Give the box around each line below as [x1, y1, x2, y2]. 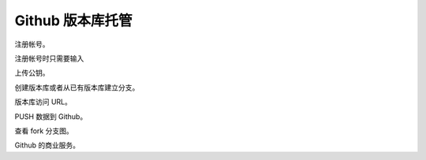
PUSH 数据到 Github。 [14, 111, 88, 121]
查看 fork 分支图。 [14, 126, 74, 136]
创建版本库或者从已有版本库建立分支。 [14, 83, 140, 92]
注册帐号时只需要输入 [14, 54, 84, 63]
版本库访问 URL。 [14, 97, 73, 106]
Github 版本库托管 [14, 12, 133, 29]
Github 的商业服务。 [14, 140, 80, 150]
